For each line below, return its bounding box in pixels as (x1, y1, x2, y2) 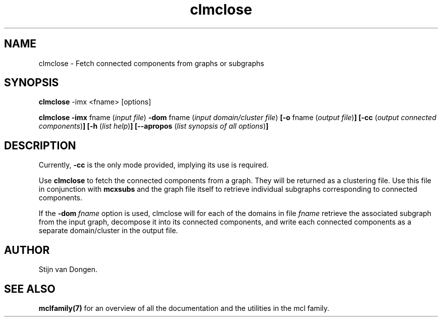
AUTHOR (4, 243, 50, 256)
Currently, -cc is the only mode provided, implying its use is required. (38, 161, 269, 170)
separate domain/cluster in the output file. (38, 226, 178, 235)
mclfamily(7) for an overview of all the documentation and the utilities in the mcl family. (38, 303, 329, 312)
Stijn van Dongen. (38, 265, 98, 274)
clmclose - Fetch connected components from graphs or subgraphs (38, 59, 264, 68)
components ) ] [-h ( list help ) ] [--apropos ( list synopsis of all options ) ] (38, 122, 269, 131)
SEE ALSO (4, 282, 56, 295)
